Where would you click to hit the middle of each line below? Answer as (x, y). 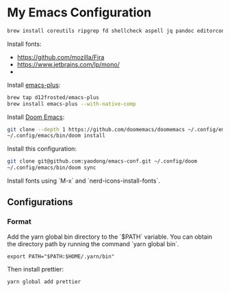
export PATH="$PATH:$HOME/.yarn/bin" (61, 256)
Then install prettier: (35, 269)
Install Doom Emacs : (36, 117)
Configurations (40, 202)
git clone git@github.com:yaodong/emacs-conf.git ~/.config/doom (102, 161)
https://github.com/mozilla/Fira (61, 57)
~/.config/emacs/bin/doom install (56, 136)
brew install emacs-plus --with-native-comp (72, 104)
